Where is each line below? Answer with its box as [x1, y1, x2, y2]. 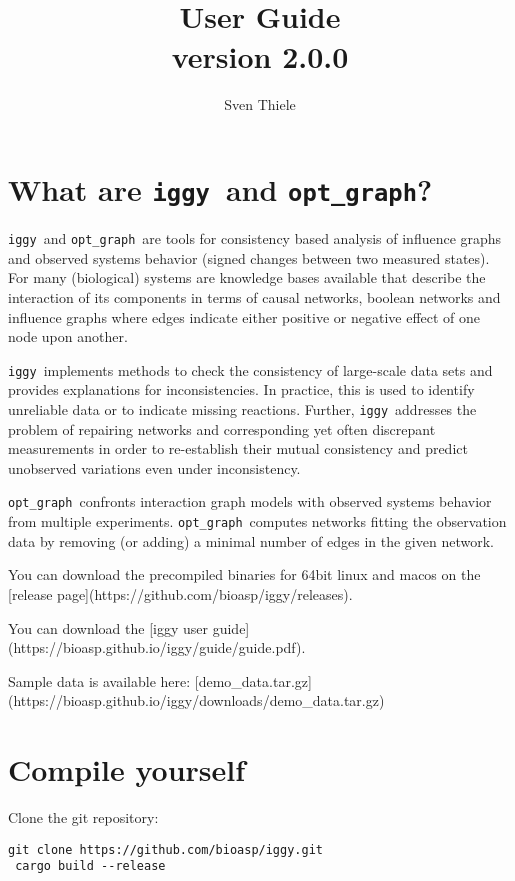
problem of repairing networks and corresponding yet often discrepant [8, 418, 436, 439]
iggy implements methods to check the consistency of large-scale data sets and [8, 359, 493, 380]
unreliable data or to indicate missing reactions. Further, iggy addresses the [8, 399, 477, 420]
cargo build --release [15, 859, 166, 874]
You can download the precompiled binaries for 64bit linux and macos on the [8, 564, 481, 585]
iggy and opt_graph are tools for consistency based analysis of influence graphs [8, 228, 502, 249]
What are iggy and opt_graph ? [8, 169, 433, 210]
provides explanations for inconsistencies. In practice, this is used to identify [8, 379, 475, 400]
